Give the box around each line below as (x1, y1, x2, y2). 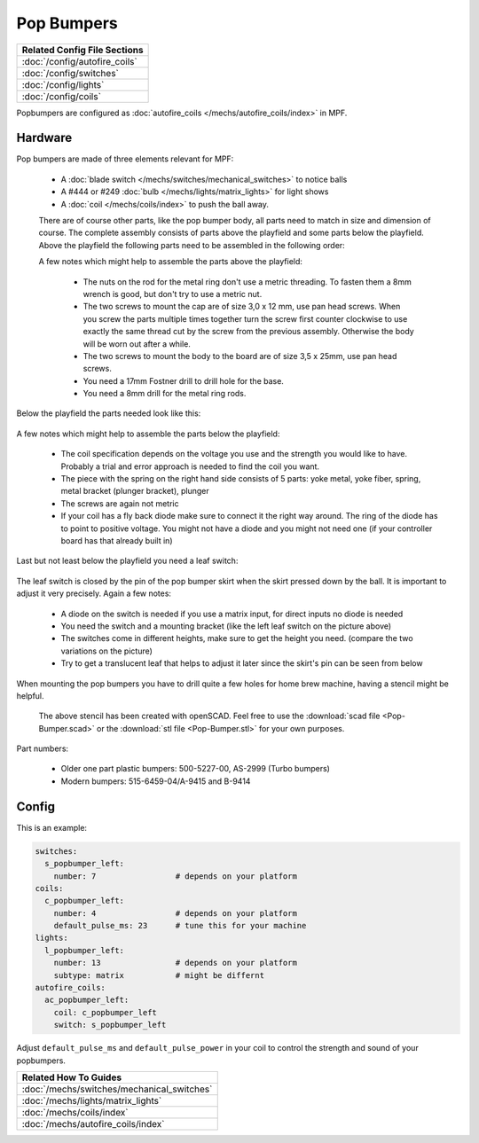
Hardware (16, 130, 73, 145)
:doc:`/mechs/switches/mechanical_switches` (21, 1083, 213, 1095)
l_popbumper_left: (44, 945, 124, 955)
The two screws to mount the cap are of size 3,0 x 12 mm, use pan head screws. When (82, 301, 401, 312)
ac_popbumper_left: (44, 995, 130, 1006)
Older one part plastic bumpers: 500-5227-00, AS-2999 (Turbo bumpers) (60, 763, 330, 774)
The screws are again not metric (60, 497, 179, 509)
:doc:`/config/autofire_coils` (21, 55, 137, 67)
